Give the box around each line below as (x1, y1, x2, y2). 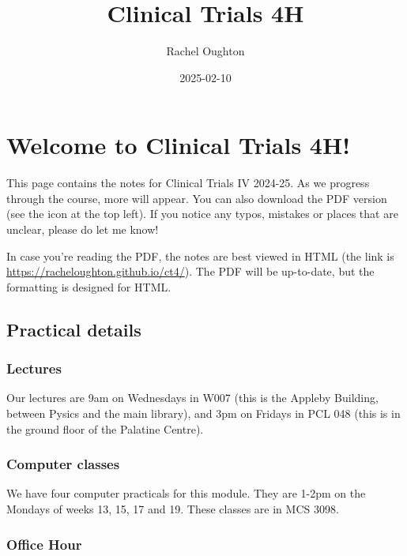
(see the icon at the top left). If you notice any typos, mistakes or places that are (6, 205, 398, 222)
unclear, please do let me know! (6, 221, 159, 238)
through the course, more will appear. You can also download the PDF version (6, 190, 387, 206)
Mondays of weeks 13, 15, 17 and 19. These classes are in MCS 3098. (6, 501, 339, 517)
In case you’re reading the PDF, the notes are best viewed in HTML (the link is (6, 247, 394, 264)
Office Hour (6, 534, 82, 554)
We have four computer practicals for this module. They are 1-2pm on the (6, 485, 366, 502)
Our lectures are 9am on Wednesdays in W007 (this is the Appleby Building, (6, 389, 379, 406)
